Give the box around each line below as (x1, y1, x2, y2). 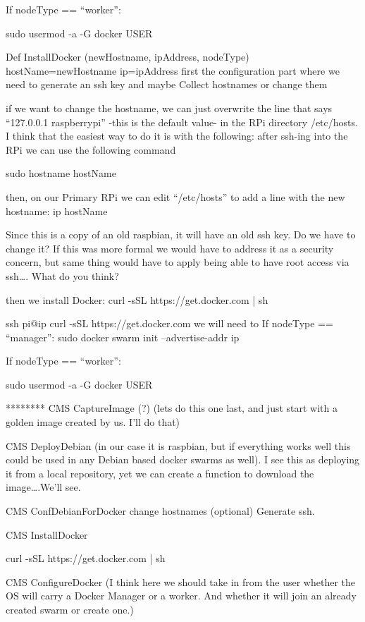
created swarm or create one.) (6, 602, 134, 616)
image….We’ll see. (6, 480, 81, 494)
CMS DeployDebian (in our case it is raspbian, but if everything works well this (6, 438, 351, 453)
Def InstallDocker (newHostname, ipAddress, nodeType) (6, 49, 249, 64)
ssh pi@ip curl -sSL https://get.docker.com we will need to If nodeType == (6, 316, 333, 331)
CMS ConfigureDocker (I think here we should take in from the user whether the (6, 574, 356, 589)
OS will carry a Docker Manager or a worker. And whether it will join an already (6, 588, 357, 603)
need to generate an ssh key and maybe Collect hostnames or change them (6, 77, 328, 92)
